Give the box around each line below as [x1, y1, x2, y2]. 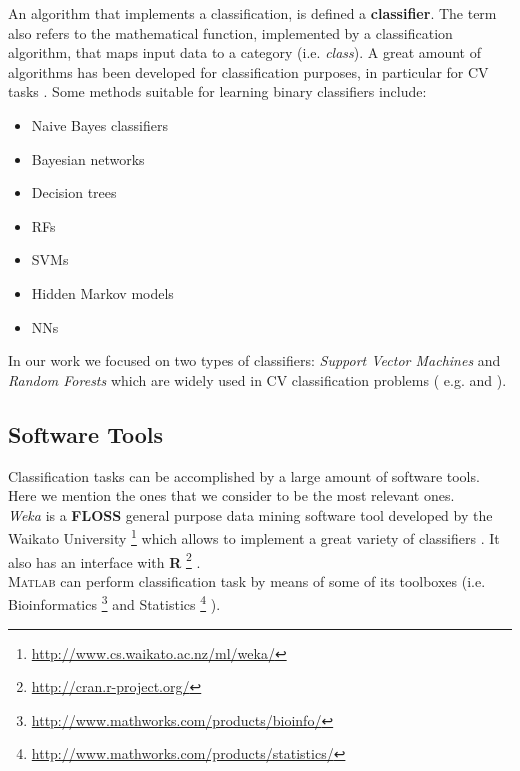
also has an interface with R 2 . [8, 548, 201, 572]
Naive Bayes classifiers [31, 114, 169, 135]
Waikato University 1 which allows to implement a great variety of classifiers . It [8, 525, 500, 548]
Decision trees [31, 182, 117, 203]
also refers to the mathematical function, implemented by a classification [8, 22, 453, 43]
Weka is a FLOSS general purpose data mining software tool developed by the [8, 504, 493, 525]
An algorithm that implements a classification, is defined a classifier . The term [8, 3, 497, 23]
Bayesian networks [31, 148, 145, 169]
